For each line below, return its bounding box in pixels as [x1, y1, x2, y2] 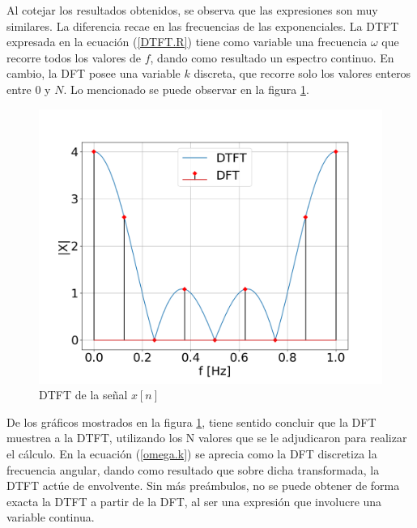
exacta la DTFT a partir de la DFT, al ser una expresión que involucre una [6, 492, 382, 509]
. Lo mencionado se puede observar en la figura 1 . [63, 80, 309, 97]
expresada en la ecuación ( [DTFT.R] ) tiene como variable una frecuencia [6, 33, 368, 50]
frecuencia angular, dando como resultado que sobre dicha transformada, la [6, 461, 380, 478]
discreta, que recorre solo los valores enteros [194, 65, 411, 82]
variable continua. [6, 509, 95, 526]
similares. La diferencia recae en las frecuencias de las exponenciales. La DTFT [6, 17, 399, 34]
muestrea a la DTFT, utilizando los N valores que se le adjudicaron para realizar [6, 429, 407, 446]
